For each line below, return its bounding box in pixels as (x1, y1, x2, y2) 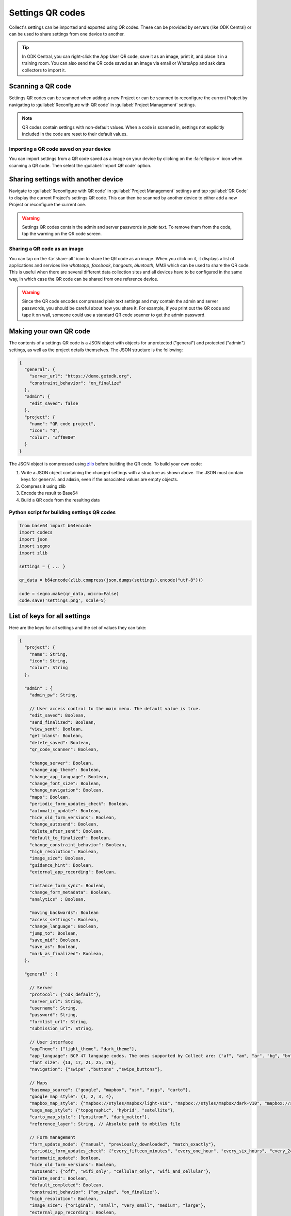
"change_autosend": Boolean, (29, 822, 99, 827)
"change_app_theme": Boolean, (29, 767, 101, 773)
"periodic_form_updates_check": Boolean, (29, 801, 129, 807)
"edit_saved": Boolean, (29, 713, 86, 718)
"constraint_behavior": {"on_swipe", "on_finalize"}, (29, 1189, 160, 1195)
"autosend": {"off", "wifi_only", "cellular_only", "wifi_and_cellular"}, (29, 1169, 211, 1174)
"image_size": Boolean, (29, 856, 86, 861)
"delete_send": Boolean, (29, 1175, 89, 1181)
